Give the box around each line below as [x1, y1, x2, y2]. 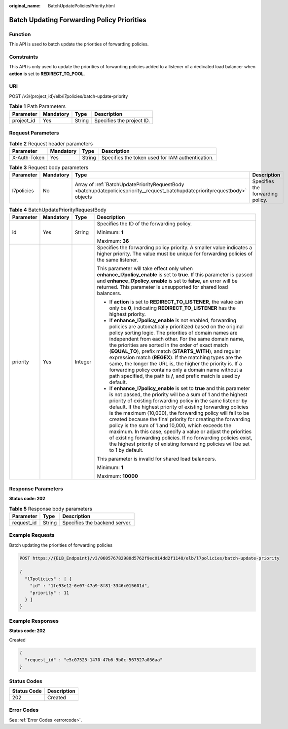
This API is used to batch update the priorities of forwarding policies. [9, 41, 149, 47]
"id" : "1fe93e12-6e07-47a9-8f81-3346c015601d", [30, 583, 150, 589]
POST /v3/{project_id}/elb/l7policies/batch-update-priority [9, 93, 128, 99]
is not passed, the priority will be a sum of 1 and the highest [109, 391, 248, 398]
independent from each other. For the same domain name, [109, 336, 245, 343]
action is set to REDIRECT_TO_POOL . [9, 71, 85, 77]
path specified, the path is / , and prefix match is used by [109, 373, 241, 380]
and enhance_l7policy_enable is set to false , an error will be [97, 277, 238, 284]
